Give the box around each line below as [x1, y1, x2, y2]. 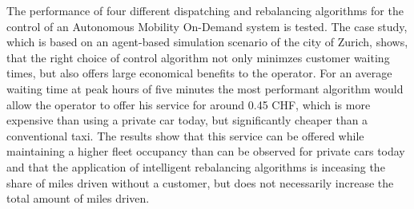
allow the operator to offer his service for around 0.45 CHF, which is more [6, 96, 371, 112]
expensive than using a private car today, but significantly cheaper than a [6, 112, 368, 128]
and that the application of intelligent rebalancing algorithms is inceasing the [6, 158, 385, 175]
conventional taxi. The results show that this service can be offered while [6, 127, 364, 144]
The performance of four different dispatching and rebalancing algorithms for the [6, 2, 404, 18]
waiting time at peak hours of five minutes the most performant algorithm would [6, 80, 404, 97]
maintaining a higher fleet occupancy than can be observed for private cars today [6, 143, 405, 160]
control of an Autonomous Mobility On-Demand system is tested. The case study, [6, 18, 408, 34]
